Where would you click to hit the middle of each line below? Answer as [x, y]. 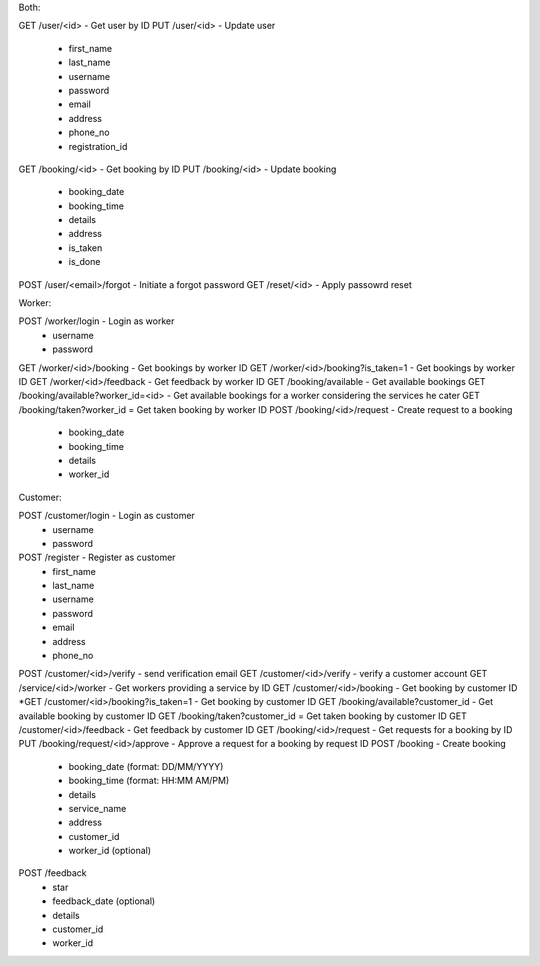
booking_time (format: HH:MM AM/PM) [149, 781]
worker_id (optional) [110, 851]
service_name [97, 808]
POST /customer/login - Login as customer [106, 516]
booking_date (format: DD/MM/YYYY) [146, 766]
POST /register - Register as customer [97, 557]
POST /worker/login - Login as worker [96, 321]
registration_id [98, 146]
